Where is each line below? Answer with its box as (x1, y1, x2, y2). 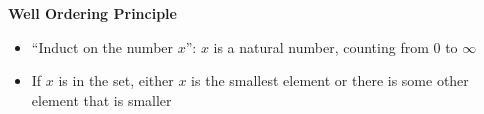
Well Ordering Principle (8, 3, 177, 23)
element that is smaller (31, 89, 172, 110)
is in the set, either (58, 70, 174, 91)
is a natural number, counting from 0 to (213, 36, 458, 57)
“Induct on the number (31, 36, 174, 57)
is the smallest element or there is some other (191, 70, 469, 91)
